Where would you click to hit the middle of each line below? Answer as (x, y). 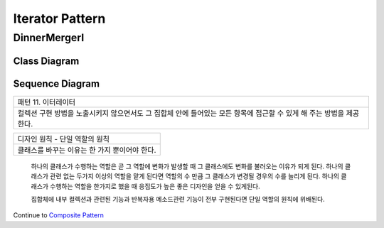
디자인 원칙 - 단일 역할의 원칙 (64, 139)
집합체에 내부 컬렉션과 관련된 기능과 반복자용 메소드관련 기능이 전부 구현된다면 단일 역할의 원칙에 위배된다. (178, 199)
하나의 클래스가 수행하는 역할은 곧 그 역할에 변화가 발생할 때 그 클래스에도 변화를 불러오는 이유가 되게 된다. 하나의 (187, 166)
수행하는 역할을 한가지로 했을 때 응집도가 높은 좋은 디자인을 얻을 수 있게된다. (155, 186)
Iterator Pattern (59, 18)
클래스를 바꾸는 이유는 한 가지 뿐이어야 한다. (87, 150)
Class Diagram (46, 61)
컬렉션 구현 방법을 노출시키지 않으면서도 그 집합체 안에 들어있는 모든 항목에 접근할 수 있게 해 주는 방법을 (181, 113)
